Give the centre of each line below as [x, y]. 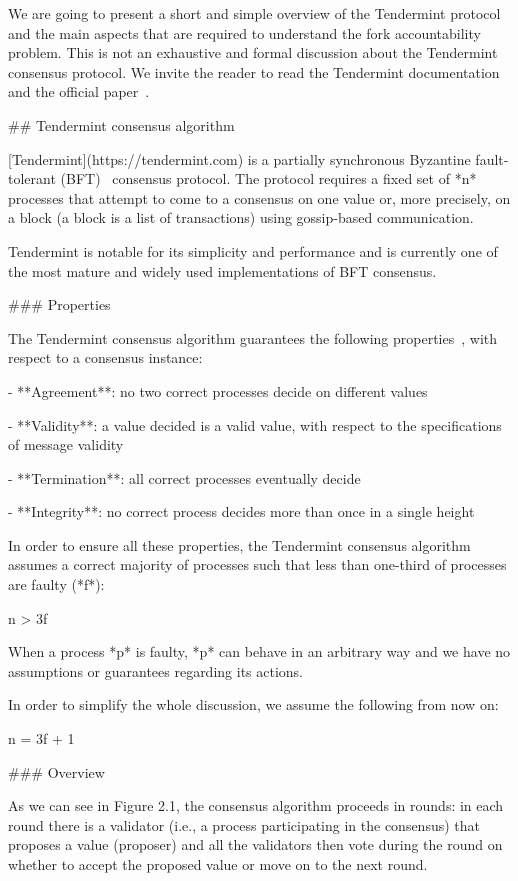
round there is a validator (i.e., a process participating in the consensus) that [244, 824]
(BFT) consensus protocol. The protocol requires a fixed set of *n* [268, 178]
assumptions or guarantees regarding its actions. [156, 670]
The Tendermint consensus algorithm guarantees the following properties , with [253, 337]
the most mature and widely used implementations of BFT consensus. [222, 270]
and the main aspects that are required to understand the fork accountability [244, 32]
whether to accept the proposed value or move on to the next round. [218, 864]
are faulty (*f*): [56, 584]
